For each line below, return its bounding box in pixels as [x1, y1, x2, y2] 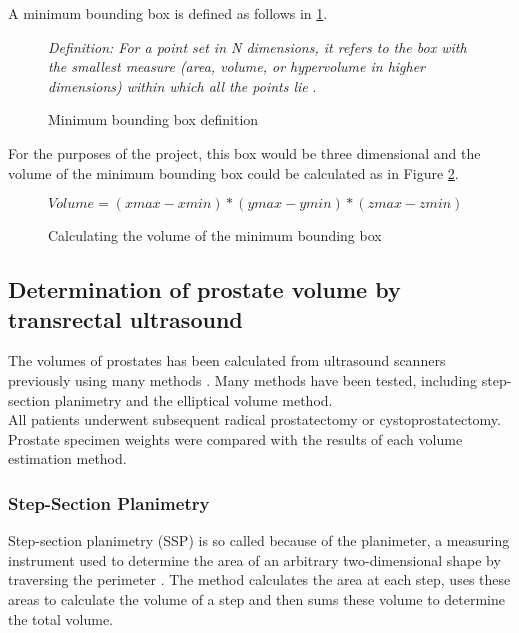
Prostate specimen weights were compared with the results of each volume [8, 428, 463, 449]
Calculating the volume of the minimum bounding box [48, 225, 382, 246]
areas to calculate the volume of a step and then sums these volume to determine [8, 588, 505, 609]
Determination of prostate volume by [8, 274, 401, 305]
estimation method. [8, 448, 127, 469]
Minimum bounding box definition [48, 109, 259, 130]
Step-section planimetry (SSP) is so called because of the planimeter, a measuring [8, 530, 510, 551]
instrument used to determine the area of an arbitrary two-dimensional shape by [8, 549, 501, 570]
